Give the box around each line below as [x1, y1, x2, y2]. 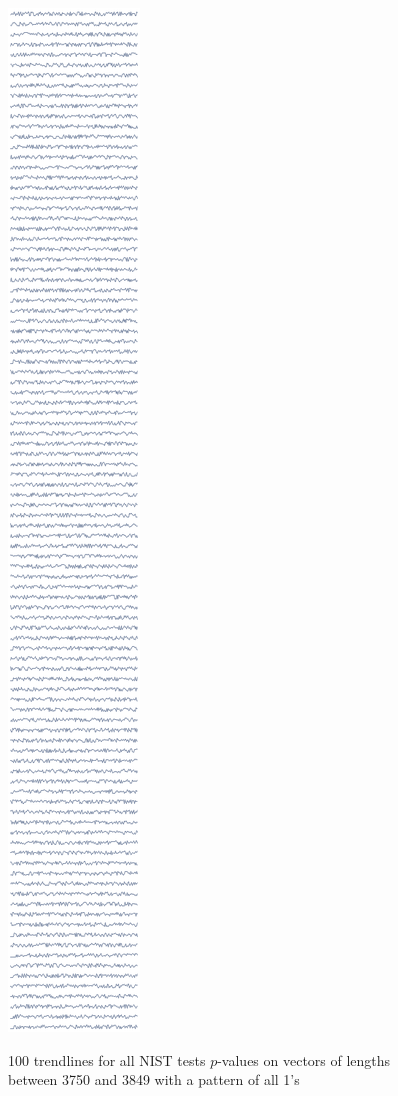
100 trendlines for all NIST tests [8, 1049, 206, 1070]
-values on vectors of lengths [217, 1049, 391, 1070]
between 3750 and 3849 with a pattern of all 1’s [8, 1069, 300, 1090]
